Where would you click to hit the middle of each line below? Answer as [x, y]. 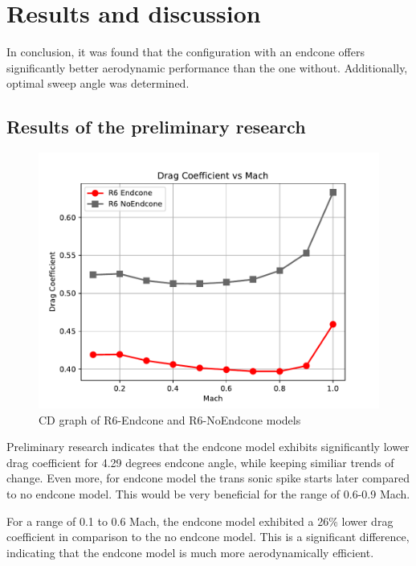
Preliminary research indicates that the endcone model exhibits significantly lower [208, 447]
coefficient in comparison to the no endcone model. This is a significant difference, [208, 537]
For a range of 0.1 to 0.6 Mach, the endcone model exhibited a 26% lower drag [200, 521]
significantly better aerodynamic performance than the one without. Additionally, [207, 67]
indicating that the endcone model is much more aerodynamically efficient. [190, 552]
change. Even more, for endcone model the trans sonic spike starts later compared [208, 478]
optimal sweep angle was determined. [98, 83]
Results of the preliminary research [156, 127]
